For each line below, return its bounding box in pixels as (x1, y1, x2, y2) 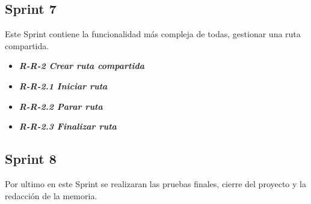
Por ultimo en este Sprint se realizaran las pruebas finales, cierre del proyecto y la (5, 177, 306, 190)
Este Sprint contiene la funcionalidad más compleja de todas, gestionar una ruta (5, 28, 301, 40)
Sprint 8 (5, 149, 57, 168)
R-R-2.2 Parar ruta (19, 100, 103, 112)
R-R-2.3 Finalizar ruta (19, 120, 117, 133)
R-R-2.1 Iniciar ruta (19, 79, 108, 92)
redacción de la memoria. (5, 189, 97, 202)
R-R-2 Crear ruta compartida (19, 59, 144, 72)
